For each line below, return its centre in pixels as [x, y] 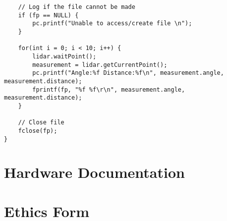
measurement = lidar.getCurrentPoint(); [100, 65]
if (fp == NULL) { [48, 15]
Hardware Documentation [94, 172]
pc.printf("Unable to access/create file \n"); [112, 24]
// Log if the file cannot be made [77, 7]
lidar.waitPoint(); [64, 56]
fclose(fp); [38, 131]
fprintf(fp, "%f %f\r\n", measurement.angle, [109, 89]
